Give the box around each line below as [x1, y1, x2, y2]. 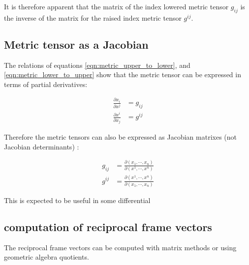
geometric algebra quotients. [4, 252, 89, 262]
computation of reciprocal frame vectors [4, 219, 212, 234]
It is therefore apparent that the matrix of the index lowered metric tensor [4, 1, 229, 11]
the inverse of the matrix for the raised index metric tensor [4, 12, 182, 23]
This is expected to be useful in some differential [4, 195, 151, 205]
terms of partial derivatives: [4, 79, 88, 89]
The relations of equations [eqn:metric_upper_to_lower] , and [4, 59, 190, 70]
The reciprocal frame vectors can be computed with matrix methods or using [4, 242, 237, 252]
